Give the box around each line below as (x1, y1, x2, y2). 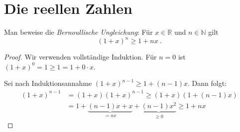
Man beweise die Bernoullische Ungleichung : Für (4, 27, 153, 37)
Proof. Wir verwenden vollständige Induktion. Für (4, 52, 157, 62)
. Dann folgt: (187, 78, 227, 88)
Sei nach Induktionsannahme (4, 78, 92, 88)
